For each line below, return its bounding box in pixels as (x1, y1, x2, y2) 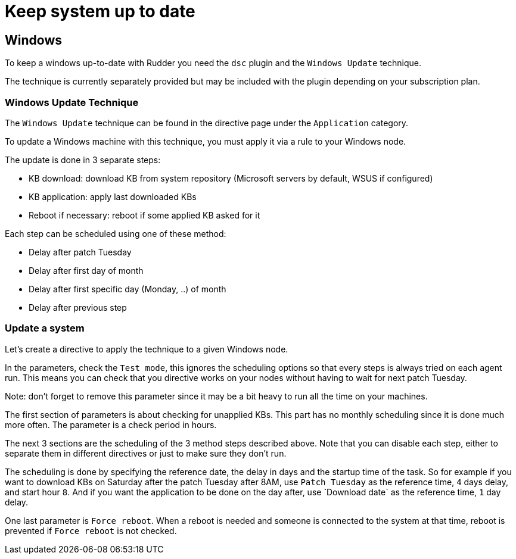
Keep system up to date (5, 1, 195, 21)
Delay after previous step (29, 302, 127, 313)
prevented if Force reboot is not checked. (5, 525, 177, 536)
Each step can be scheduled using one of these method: (5, 228, 226, 239)
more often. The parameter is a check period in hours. (5, 419, 217, 430)
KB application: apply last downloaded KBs (29, 191, 197, 202)
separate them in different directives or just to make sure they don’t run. (5, 448, 287, 458)
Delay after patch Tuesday (29, 246, 132, 257)
